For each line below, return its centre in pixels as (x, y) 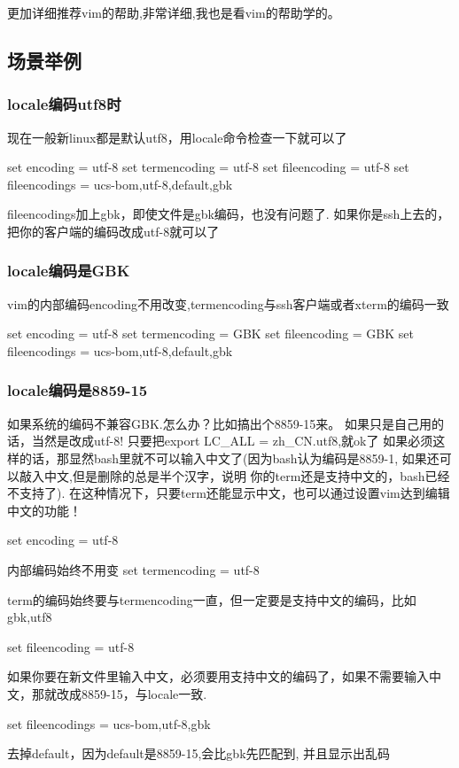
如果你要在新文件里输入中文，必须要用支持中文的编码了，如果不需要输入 (218, 676)
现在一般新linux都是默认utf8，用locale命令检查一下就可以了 (177, 137)
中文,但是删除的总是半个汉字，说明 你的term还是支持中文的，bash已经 (247, 475)
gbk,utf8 (30, 617)
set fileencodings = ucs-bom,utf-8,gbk (109, 723)
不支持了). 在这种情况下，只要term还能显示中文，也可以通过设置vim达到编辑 (229, 493)
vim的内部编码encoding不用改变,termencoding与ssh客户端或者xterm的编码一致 (228, 303)
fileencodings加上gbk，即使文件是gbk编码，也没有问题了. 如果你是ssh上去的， (229, 214)
